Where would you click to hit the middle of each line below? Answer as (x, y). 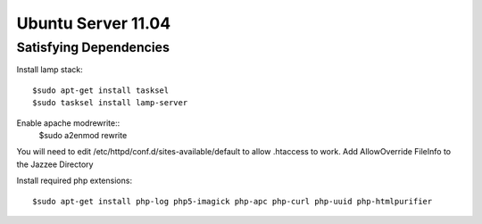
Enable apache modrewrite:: (68, 123)
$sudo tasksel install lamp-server (110, 103)
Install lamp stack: (50, 70)
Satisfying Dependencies (93, 47)
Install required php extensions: (75, 181)
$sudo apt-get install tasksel (101, 90)
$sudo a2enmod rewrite (83, 135)
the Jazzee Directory (55, 164)
